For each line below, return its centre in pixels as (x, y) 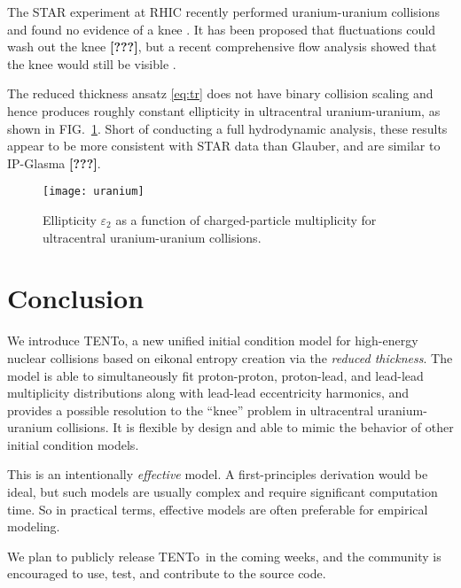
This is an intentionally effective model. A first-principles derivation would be (218, 474)
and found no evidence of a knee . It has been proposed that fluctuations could (221, 29)
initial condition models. (73, 444)
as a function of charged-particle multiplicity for (246, 220)
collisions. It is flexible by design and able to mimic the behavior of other (255, 427)
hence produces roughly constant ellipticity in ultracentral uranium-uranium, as (224, 110)
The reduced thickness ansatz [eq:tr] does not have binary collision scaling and (220, 93)
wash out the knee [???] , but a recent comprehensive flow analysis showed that (222, 46)
